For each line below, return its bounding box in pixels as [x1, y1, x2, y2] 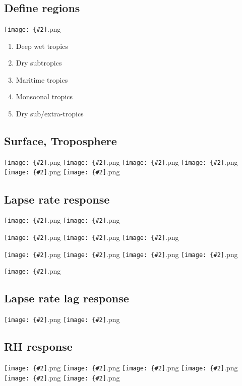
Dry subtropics [16, 57, 62, 68]
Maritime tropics [16, 74, 68, 85]
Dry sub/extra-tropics [16, 108, 84, 119]
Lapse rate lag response [4, 290, 129, 306]
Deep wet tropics [16, 40, 68, 51]
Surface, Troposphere [4, 133, 117, 149]
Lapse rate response [4, 191, 110, 207]
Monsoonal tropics [16, 91, 73, 102]
